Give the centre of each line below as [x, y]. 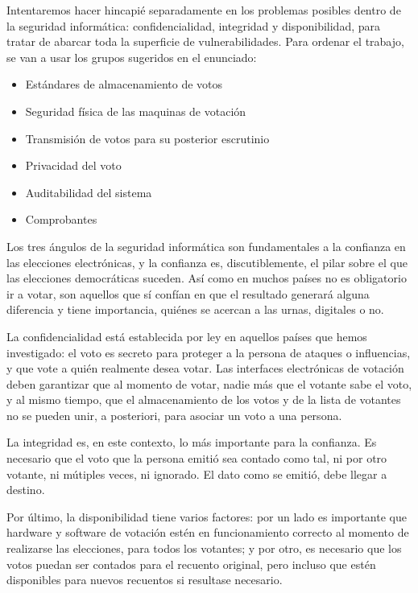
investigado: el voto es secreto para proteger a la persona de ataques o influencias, [209, 352]
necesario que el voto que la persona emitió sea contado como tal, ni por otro [197, 458]
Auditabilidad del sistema [89, 192]
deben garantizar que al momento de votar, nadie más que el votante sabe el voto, [209, 383]
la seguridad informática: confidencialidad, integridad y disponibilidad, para [193, 25]
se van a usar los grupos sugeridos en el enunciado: [132, 57]
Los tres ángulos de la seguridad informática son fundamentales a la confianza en [206, 246]
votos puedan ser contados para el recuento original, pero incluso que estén [191, 564]
